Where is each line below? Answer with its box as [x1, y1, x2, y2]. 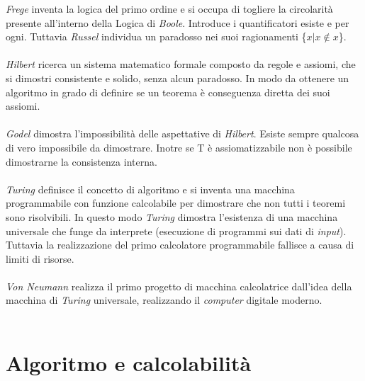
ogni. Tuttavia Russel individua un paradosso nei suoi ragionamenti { [6, 29, 307, 44]
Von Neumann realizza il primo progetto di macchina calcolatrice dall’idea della [6, 278, 352, 293]
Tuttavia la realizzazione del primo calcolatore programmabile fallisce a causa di [6, 237, 354, 252]
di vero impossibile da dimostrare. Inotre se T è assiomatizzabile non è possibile [6, 140, 352, 154]
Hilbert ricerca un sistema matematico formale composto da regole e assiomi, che [6, 57, 356, 72]
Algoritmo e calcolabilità [6, 348, 252, 377]
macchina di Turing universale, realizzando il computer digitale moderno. [6, 292, 322, 307]
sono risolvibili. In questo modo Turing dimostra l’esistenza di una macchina [6, 209, 338, 224]
